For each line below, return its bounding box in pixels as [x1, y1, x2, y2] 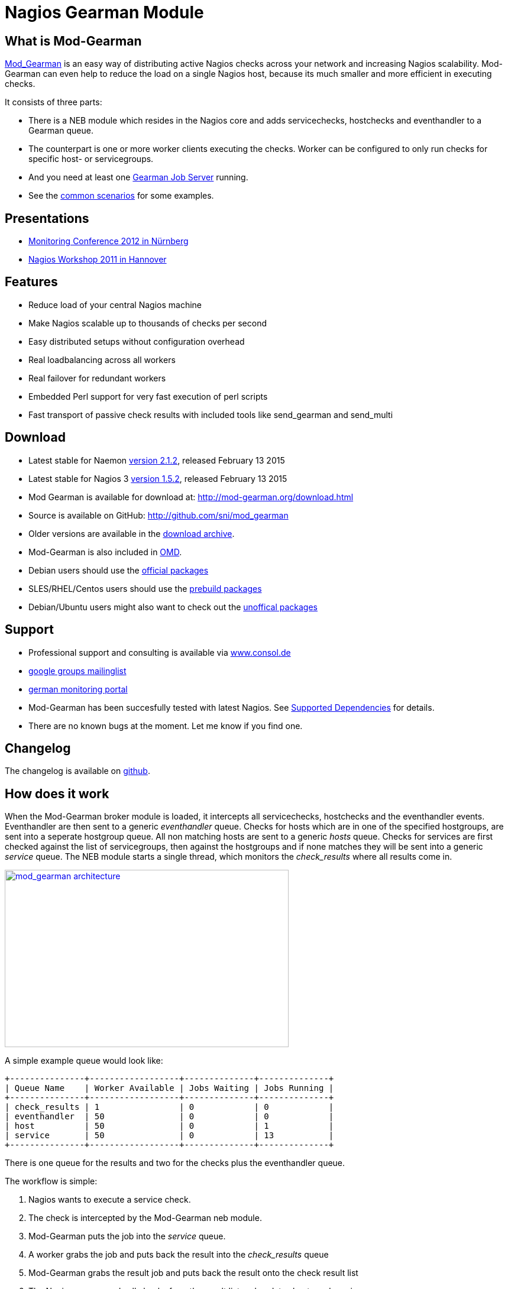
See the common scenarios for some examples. [28, 190, 214, 201]
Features [5, 274, 58, 290]
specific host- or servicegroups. [28, 154, 154, 164]
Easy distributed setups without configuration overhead [28, 336, 245, 346]
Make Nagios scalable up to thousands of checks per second [28, 318, 267, 328]
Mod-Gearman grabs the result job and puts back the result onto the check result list [28, 1268, 358, 1278]
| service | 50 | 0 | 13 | [5, 1131, 334, 1141]
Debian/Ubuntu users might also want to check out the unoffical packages [28, 601, 318, 612]
